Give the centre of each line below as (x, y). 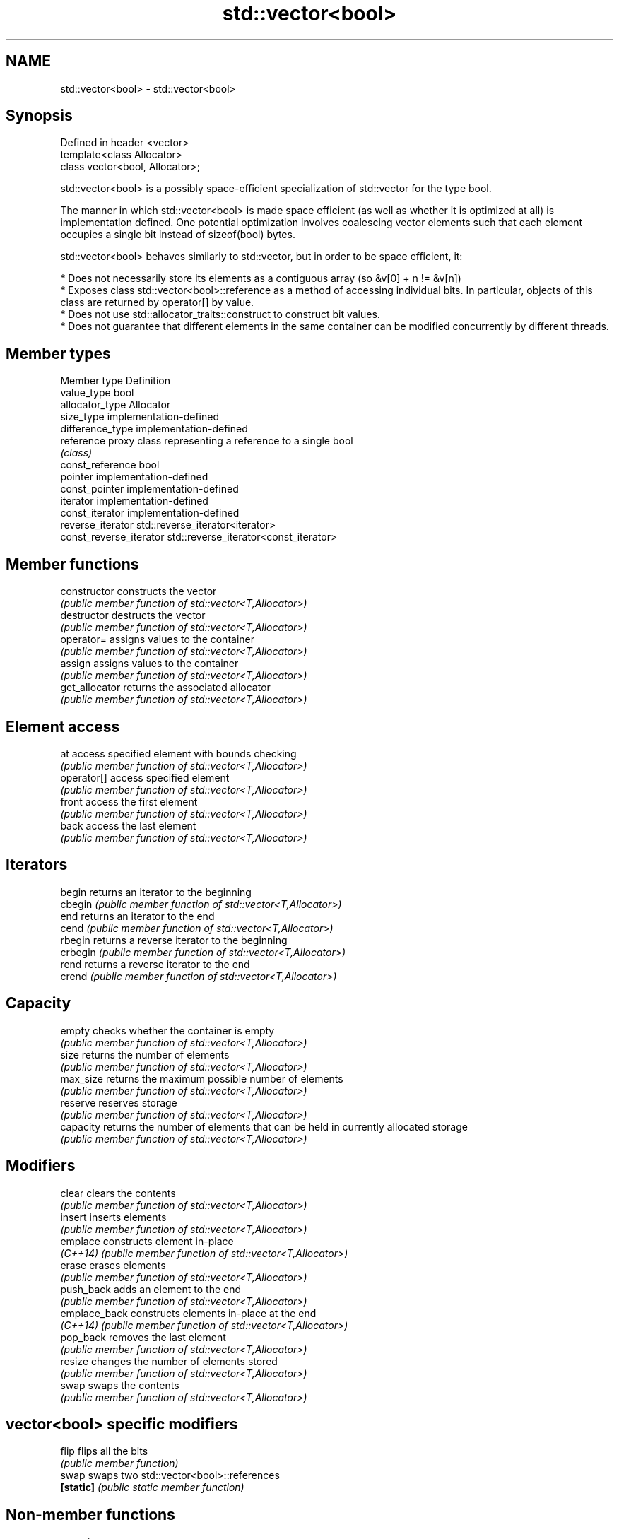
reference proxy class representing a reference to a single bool (207, 441)
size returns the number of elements (145, 1054)
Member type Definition (115, 381)
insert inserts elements (113, 1217)
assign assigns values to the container (149, 664)
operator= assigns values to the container (157, 639)
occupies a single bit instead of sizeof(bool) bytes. (178, 235)
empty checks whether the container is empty (167, 1030)
